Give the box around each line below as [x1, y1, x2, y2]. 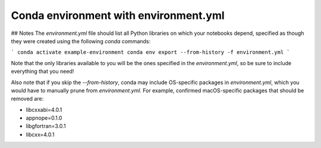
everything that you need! [11, 68, 74, 75]
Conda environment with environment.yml [11, 9, 225, 22]
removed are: [11, 95, 44, 102]
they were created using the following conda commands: [11, 37, 151, 44]
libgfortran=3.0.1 [26, 123, 66, 130]
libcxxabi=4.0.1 [26, 106, 62, 113]
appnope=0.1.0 [26, 114, 62, 121]
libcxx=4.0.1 [26, 131, 55, 138]
